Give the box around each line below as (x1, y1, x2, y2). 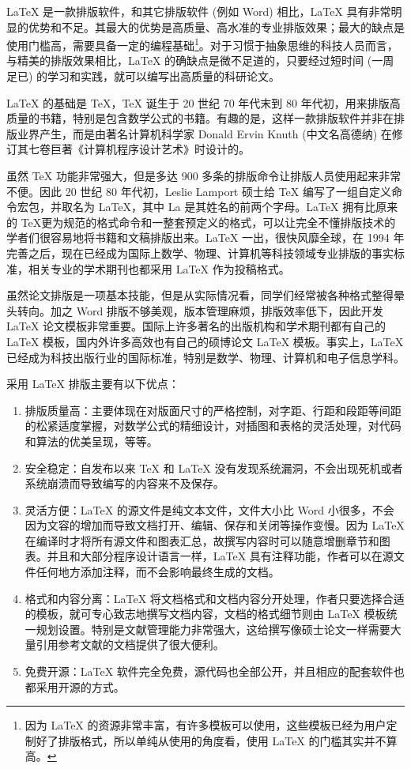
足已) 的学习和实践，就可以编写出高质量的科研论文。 (6, 68, 281, 85)
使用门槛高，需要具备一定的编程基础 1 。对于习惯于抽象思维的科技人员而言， (6, 35, 398, 53)
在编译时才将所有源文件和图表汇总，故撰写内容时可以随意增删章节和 (25, 532, 379, 548)
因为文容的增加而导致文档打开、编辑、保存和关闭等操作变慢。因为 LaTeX (25, 517, 405, 533)
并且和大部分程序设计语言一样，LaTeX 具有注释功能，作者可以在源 (47, 548, 394, 564)
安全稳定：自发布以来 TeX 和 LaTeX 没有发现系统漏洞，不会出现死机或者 (25, 459, 403, 476)
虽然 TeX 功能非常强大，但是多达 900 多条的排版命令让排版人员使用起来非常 (6, 168, 402, 183)
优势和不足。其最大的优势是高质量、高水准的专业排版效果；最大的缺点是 (28, 18, 405, 35)
